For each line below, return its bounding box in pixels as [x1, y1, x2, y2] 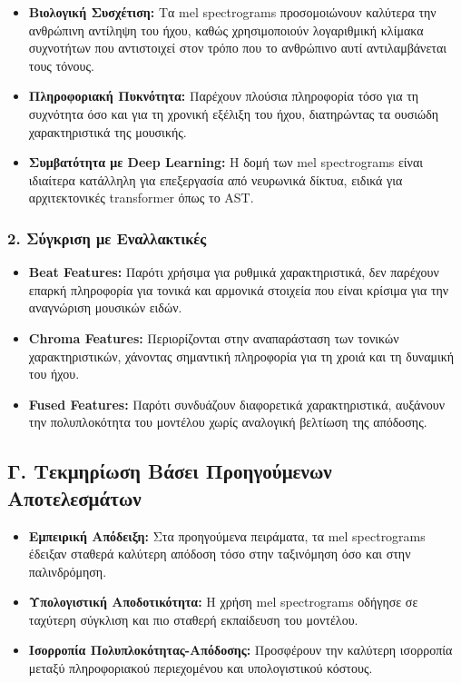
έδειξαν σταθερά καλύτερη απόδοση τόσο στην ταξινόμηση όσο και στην [28, 544, 411, 563]
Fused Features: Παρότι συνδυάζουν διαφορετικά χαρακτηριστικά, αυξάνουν [28, 394, 445, 413]
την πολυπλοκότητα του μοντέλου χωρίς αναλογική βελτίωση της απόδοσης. [28, 412, 427, 431]
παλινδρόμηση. [28, 561, 107, 580]
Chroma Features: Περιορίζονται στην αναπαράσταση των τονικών [28, 328, 399, 347]
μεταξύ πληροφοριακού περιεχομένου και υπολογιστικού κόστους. [28, 658, 373, 678]
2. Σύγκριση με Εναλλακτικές [7, 226, 207, 249]
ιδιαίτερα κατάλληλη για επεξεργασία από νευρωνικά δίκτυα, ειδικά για [28, 170, 403, 189]
